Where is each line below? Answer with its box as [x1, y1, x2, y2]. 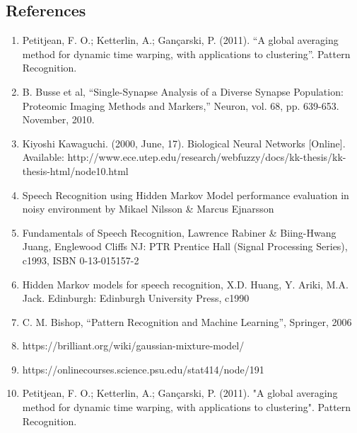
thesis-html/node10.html [22, 163, 129, 178]
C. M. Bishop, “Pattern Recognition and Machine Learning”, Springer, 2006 [22, 314, 352, 329]
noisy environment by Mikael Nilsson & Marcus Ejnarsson [22, 201, 274, 216]
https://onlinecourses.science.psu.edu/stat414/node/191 [22, 361, 264, 376]
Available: [22, 150, 64, 164]
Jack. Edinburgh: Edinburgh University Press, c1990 [22, 291, 250, 305]
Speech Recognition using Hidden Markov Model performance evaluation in [22, 187, 349, 202]
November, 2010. [22, 112, 95, 127]
